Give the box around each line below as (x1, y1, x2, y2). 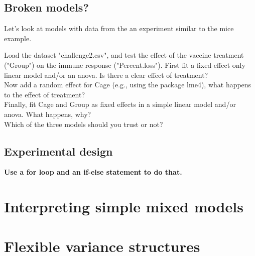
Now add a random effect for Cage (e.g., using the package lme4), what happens (4, 79, 251, 90)
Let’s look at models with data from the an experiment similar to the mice (4, 23, 234, 34)
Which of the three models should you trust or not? (4, 118, 163, 129)
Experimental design (4, 143, 113, 159)
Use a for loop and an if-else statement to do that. (4, 167, 182, 177)
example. (4, 33, 32, 43)
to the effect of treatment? (4, 89, 85, 99)
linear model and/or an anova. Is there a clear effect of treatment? (4, 69, 208, 80)
